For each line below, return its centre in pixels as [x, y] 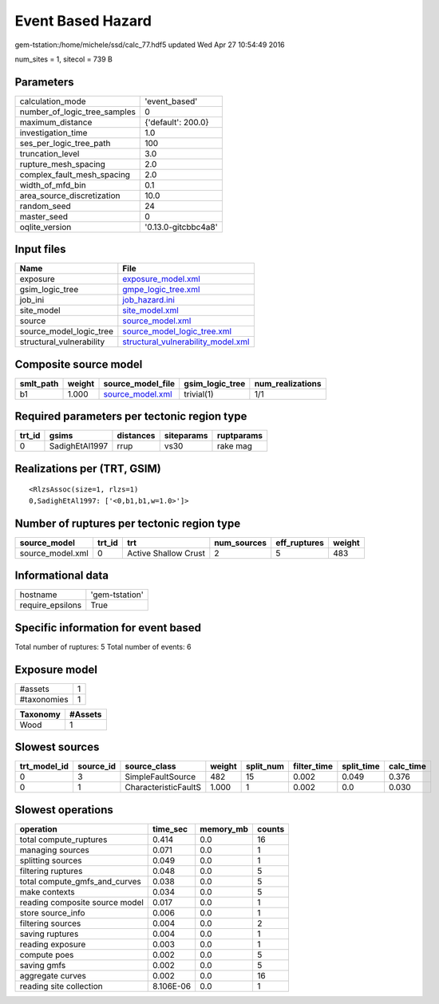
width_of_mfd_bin [53, 185]
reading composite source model [81, 902]
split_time [361, 766]
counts [271, 828]
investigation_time [53, 132]
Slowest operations [64, 810]
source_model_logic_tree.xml [177, 331]
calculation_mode [53, 101]
